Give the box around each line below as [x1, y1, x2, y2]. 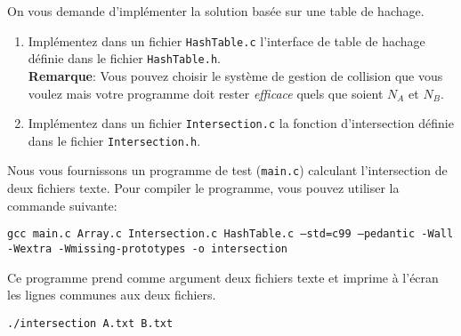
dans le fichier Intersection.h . [28, 131, 201, 149]
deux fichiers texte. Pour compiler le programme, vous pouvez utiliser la [7, 179, 400, 197]
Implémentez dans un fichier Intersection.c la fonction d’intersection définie [28, 114, 454, 132]
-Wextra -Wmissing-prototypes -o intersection [7, 242, 287, 255]
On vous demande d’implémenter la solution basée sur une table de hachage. [7, 2, 425, 20]
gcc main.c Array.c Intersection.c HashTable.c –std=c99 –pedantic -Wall [7, 228, 454, 241]
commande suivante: [7, 196, 117, 214]
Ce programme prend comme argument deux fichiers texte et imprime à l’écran [7, 268, 439, 286]
